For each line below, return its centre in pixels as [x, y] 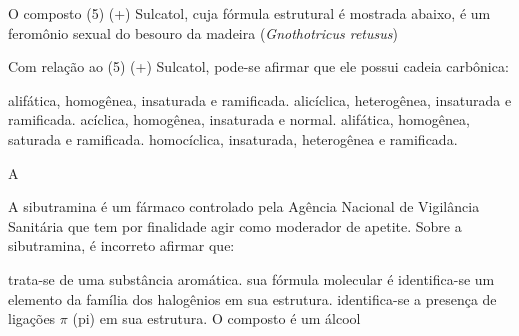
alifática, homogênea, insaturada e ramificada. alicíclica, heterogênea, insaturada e [260, 99]
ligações [32, 318]
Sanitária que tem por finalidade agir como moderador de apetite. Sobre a [235, 225]
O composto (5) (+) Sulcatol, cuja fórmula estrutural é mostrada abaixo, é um [249, 13]
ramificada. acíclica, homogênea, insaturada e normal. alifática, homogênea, [239, 119]
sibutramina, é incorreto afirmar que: [121, 245]
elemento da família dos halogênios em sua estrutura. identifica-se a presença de [252, 298]
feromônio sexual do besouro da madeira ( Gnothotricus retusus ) [203, 32]
